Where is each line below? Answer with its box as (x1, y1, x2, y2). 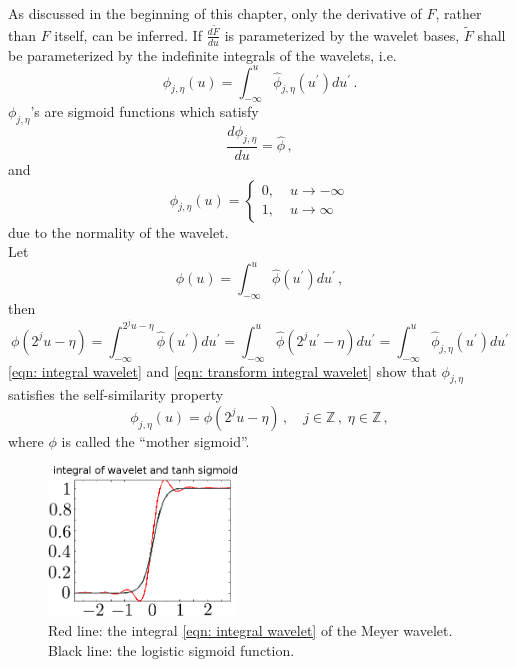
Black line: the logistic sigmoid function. (48, 639, 295, 660)
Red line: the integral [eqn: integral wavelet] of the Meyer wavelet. (48, 620, 453, 641)
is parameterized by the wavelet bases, (224, 24, 460, 45)
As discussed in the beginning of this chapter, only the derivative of (8, 3, 422, 23)
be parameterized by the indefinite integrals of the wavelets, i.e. (8, 44, 397, 65)
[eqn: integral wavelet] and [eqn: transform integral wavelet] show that (8, 360, 437, 381)
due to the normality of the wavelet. (8, 221, 229, 242)
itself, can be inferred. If (54, 24, 202, 45)
